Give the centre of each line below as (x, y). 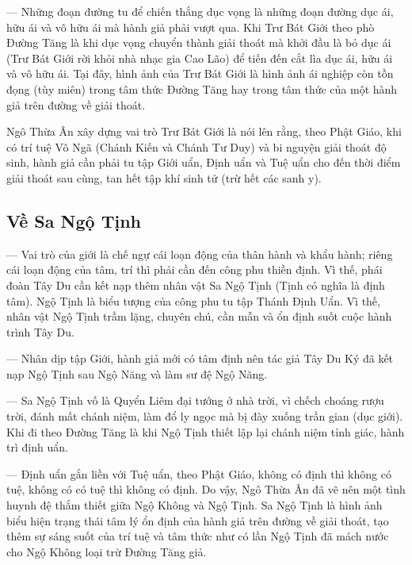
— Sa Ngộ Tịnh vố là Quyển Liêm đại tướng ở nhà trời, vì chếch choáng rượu (195, 400)
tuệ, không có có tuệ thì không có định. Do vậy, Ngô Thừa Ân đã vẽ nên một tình (206, 489)
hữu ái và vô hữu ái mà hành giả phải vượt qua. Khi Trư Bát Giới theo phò (191, 27)
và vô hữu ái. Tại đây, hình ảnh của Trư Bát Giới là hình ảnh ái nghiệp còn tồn (200, 73)
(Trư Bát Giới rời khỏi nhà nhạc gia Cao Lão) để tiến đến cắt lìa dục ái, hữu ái (200, 58)
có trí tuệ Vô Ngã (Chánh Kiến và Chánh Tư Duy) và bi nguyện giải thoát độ (196, 146)
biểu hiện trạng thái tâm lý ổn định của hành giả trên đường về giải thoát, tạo (198, 520)
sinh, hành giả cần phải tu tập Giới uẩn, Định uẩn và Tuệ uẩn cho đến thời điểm (204, 162)
